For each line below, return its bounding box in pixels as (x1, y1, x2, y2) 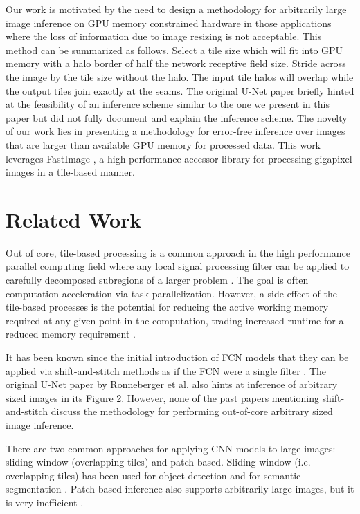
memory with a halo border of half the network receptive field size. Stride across (6, 56, 346, 71)
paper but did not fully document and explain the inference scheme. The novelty (6, 110, 348, 125)
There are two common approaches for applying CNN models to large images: (6, 441, 336, 455)
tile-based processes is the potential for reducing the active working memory (6, 300, 329, 314)
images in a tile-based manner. (6, 165, 135, 179)
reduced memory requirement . (6, 327, 136, 341)
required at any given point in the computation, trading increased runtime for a (6, 313, 344, 327)
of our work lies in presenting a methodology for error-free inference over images (6, 124, 345, 138)
